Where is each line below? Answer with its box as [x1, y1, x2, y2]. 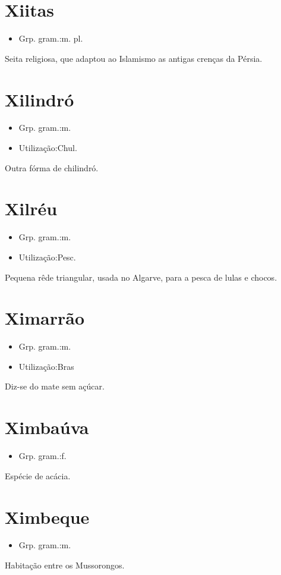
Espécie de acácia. [5, 469, 71, 482]
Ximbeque [5, 504, 90, 529]
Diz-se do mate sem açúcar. [5, 380, 105, 392]
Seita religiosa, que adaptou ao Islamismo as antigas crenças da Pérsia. [5, 52, 263, 64]
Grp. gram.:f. [18, 450, 67, 462]
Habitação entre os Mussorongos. [5, 559, 125, 571]
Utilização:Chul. [18, 142, 77, 154]
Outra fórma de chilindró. [5, 161, 99, 174]
